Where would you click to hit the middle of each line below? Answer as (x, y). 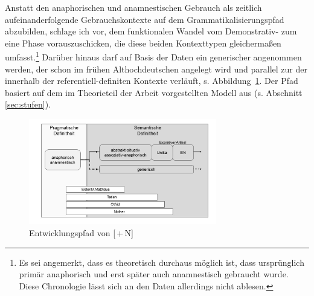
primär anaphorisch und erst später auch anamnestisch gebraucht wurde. (154, 274)
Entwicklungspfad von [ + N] (81, 232)
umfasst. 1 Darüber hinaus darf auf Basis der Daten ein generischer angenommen (153, 56)
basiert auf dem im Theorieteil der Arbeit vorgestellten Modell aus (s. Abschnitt (154, 92)
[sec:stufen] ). (28, 104)
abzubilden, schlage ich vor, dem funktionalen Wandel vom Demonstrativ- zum (151, 31)
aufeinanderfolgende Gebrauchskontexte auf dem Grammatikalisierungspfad (145, 19)
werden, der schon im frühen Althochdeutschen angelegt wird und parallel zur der (156, 69)
